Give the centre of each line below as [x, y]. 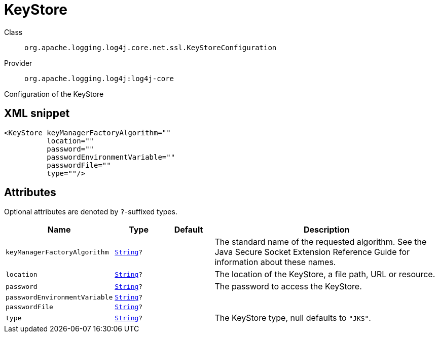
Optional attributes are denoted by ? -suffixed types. [91, 212]
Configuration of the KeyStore [54, 94]
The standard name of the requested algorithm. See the [321, 242]
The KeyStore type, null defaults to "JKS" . [293, 318]
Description [327, 230]
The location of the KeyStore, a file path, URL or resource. [325, 274]
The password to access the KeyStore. [288, 287]
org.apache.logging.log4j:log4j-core [99, 78]
